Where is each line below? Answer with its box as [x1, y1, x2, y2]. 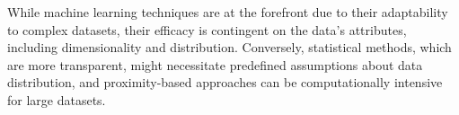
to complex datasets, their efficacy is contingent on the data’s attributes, [7, 20, 407, 39]
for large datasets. [7, 90, 106, 109]
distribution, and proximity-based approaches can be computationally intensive [7, 73, 443, 92]
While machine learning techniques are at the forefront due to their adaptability [7, 3, 448, 21]
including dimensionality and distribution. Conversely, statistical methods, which [7, 38, 452, 57]
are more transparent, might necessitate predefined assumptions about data [7, 55, 423, 74]
